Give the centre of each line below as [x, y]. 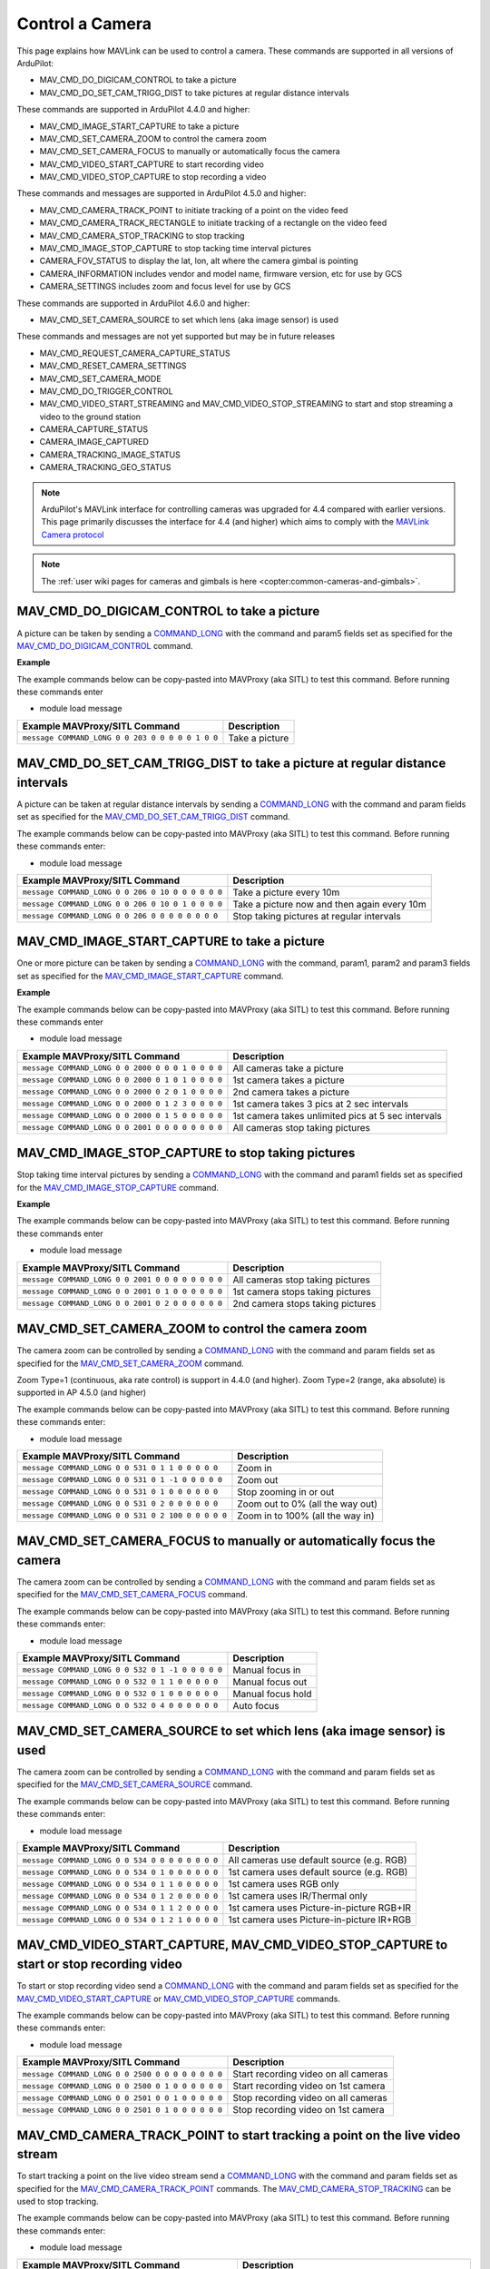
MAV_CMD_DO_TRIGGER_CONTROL [106, 391]
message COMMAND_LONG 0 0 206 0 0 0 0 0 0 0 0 [120, 916]
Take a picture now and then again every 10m [329, 904]
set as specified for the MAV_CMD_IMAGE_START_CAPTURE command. [150, 976]
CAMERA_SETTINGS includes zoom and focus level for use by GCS [165, 287]
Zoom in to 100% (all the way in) [306, 1516]
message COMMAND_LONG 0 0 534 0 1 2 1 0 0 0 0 [120, 1920]
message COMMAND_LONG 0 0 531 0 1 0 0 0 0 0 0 [120, 1492]
